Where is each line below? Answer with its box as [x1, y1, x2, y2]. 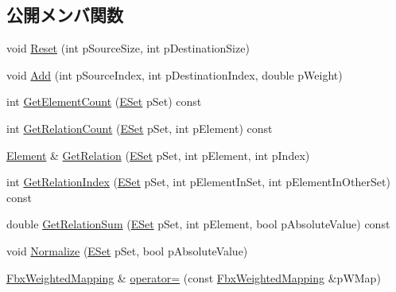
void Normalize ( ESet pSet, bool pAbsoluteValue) [6, 242, 248, 259]
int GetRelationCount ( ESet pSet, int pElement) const [6, 119, 273, 136]
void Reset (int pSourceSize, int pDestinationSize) [6, 40, 250, 56]
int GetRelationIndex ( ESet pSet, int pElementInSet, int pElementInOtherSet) [6, 173, 390, 190]
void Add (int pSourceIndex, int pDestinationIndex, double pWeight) [6, 66, 343, 83]
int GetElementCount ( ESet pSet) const [6, 93, 202, 110]
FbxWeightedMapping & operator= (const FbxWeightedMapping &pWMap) [6, 269, 381, 286]
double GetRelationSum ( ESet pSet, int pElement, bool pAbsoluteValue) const [6, 216, 390, 232]
